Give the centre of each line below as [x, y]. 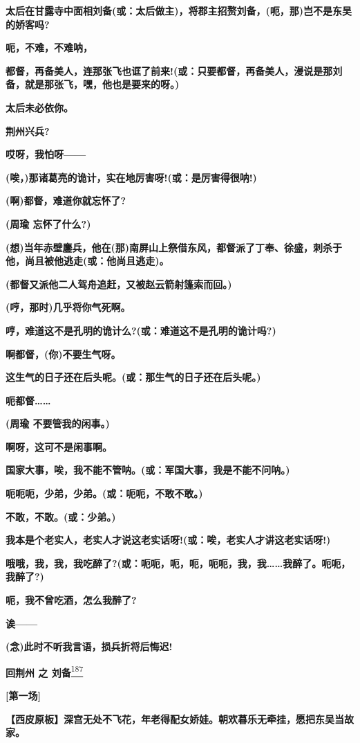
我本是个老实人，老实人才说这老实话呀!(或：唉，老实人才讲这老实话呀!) [168, 540]
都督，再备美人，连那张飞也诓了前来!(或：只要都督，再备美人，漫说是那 [169, 70]
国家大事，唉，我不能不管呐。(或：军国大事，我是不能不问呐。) [148, 470]
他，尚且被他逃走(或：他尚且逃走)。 [87, 261]
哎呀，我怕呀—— [46, 154]
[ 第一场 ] [23, 696]
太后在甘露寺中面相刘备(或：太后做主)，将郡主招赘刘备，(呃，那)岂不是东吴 [179, 10]
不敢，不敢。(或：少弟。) [61, 516]
